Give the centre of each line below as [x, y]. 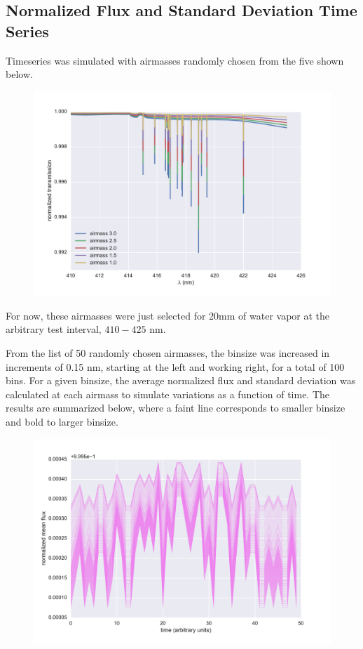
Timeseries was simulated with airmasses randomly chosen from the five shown [175, 60]
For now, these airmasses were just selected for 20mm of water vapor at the [168, 315]
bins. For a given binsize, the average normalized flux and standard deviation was [181, 380]
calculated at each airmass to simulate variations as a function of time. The [168, 394]
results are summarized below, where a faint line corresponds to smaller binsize [176, 408]
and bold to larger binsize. [62, 422]
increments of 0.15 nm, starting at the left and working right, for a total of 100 [175, 366]
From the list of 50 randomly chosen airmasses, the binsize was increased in [168, 353]
